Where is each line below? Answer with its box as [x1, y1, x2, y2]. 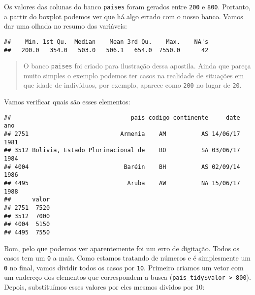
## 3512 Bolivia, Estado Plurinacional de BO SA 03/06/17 [4, 147, 240, 154]
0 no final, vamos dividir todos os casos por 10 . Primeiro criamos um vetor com [4, 262, 244, 272]
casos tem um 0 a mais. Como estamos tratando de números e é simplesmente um [4, 253, 251, 263]
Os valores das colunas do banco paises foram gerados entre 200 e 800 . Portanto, [4, 1, 251, 11]
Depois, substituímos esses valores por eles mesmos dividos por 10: [4, 282, 205, 292]
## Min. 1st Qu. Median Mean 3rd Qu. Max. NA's [4, 38, 209, 45]
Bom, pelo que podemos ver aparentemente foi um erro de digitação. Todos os [4, 243, 240, 253]
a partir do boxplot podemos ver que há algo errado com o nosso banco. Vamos [4, 11, 243, 21]
